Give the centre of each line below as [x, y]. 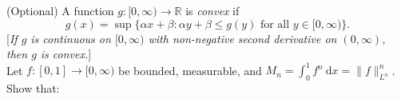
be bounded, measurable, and [190, 70]
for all [275, 24]
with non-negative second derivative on [242, 38]
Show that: [33, 88]
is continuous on [71, 38]
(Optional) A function [60, 10]
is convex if [212, 10]
